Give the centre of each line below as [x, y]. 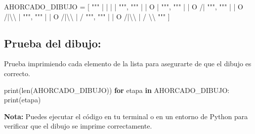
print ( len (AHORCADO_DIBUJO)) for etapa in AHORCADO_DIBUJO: [117, 90]
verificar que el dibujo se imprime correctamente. [78, 126]
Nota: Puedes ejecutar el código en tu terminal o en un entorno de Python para [126, 116]
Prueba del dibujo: [53, 43]
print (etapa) [22, 100]
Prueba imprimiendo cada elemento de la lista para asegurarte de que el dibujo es [128, 64]
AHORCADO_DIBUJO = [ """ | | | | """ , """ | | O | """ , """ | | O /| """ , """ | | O [124, 6]
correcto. [17, 73]
